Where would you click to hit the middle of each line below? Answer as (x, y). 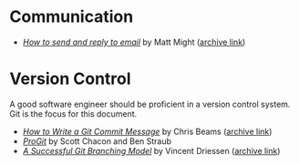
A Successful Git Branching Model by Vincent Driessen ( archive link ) (151, 150)
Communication (72, 17)
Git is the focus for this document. (73, 113)
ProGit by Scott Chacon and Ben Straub (97, 141)
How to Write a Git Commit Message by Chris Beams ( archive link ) (147, 131)
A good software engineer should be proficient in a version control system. (150, 104)
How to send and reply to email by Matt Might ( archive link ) (134, 42)
